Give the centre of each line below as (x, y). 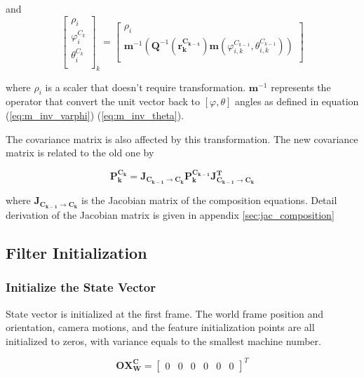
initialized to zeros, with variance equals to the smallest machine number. (163, 340)
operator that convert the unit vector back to (103, 101)
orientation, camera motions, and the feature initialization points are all (160, 327)
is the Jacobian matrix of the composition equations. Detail (209, 200)
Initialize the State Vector (81, 287)
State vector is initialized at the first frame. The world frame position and (165, 313)
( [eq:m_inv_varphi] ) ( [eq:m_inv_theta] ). (95, 115)
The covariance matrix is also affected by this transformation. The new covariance (182, 139)
